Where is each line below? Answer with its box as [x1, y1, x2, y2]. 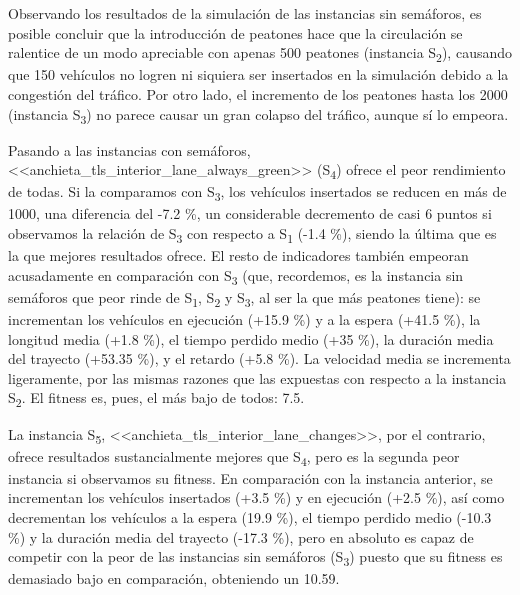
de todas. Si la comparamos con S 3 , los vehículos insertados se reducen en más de [8, 181, 507, 205]
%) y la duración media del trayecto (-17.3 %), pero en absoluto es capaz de [8, 526, 474, 547]
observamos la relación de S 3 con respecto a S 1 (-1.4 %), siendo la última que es [8, 223, 497, 246]
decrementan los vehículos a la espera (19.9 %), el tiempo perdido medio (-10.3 [8, 506, 492, 527]
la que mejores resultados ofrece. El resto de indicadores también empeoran [8, 245, 469, 266]
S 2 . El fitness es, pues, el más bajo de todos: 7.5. [8, 387, 305, 411]
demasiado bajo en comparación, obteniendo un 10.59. [8, 568, 340, 589]
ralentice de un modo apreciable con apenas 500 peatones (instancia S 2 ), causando [8, 42, 513, 65]
